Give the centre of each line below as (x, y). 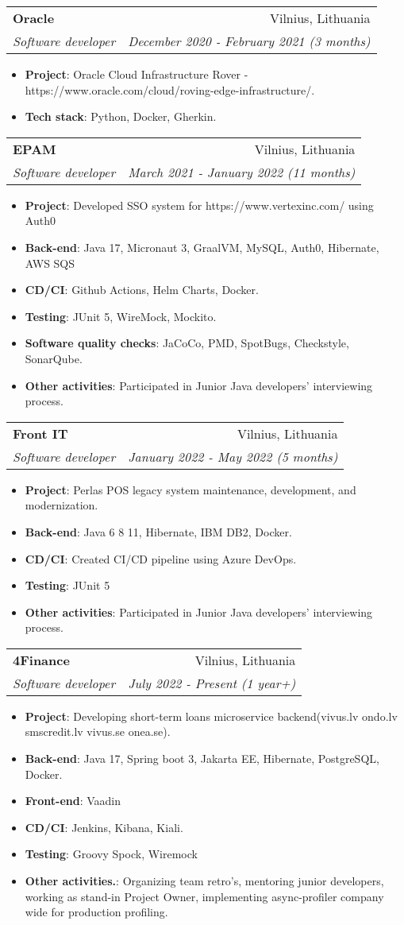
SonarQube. (54, 358)
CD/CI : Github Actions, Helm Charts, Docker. (142, 290)
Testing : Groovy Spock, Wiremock (111, 854)
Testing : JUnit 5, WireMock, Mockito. (121, 316)
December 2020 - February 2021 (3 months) (249, 41)
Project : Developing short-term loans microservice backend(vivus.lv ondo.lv (211, 716)
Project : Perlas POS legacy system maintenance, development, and (190, 489)
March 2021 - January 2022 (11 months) (242, 172)
